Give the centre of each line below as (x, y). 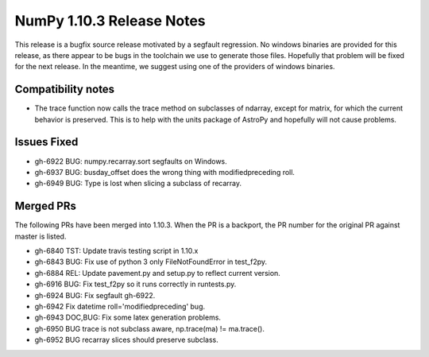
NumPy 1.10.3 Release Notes (110, 21)
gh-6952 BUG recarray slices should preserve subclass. (126, 340)
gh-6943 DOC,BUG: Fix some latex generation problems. (128, 317)
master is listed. (41, 236)
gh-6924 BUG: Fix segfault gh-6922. (95, 295)
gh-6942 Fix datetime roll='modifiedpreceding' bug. (120, 306)
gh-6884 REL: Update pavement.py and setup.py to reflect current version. (158, 273)
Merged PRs (46, 206)
